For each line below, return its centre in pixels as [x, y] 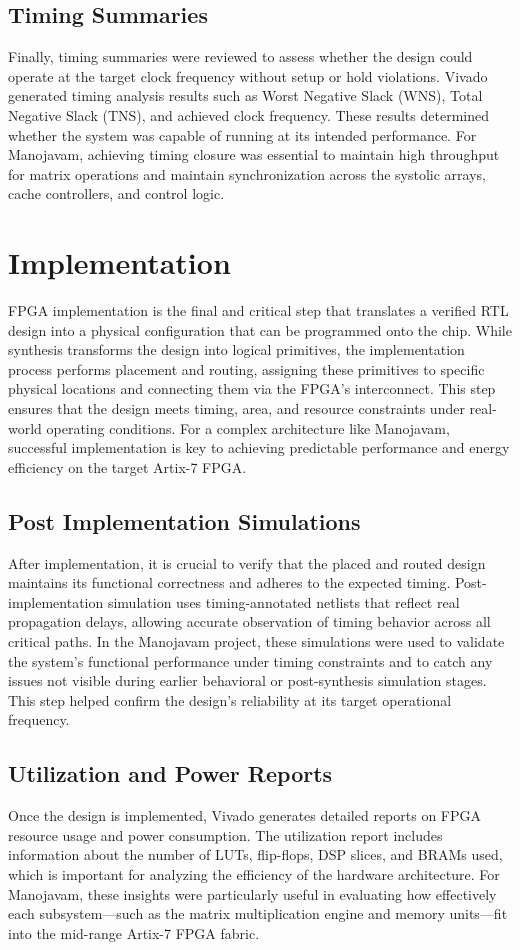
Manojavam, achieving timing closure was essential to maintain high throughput [254, 154]
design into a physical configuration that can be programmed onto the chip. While [260, 329]
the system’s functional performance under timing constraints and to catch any [250, 660]
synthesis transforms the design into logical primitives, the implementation [236, 349]
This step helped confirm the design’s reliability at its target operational [230, 699]
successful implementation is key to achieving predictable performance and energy [259, 447]
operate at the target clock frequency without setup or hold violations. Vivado [248, 75]
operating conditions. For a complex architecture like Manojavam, [248, 427]
